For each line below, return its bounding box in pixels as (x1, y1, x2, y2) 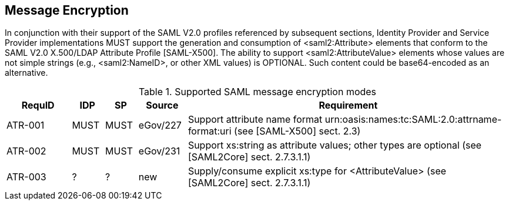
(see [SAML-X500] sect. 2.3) (234, 125, 361, 137)
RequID (21, 99, 55, 112)
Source (146, 99, 179, 112)
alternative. (5, 68, 48, 78)
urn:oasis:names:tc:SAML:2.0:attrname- (324, 113, 502, 126)
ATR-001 (6, 119, 45, 132)
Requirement (319, 99, 378, 112)
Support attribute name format (187, 113, 323, 126)
